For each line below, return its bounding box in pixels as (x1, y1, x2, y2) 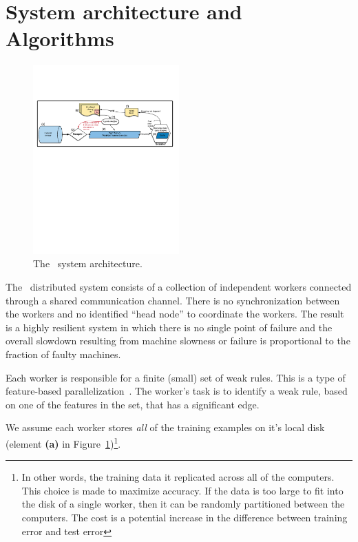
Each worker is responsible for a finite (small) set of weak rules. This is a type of (6, 370, 346, 384)
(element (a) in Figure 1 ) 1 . (6, 434, 121, 450)
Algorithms (6, 24, 114, 52)
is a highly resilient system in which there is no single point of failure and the (6, 320, 333, 334)
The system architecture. (33, 256, 143, 271)
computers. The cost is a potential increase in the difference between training (21, 510, 348, 524)
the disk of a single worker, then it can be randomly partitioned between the (21, 497, 345, 511)
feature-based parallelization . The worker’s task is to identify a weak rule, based (6, 384, 348, 398)
